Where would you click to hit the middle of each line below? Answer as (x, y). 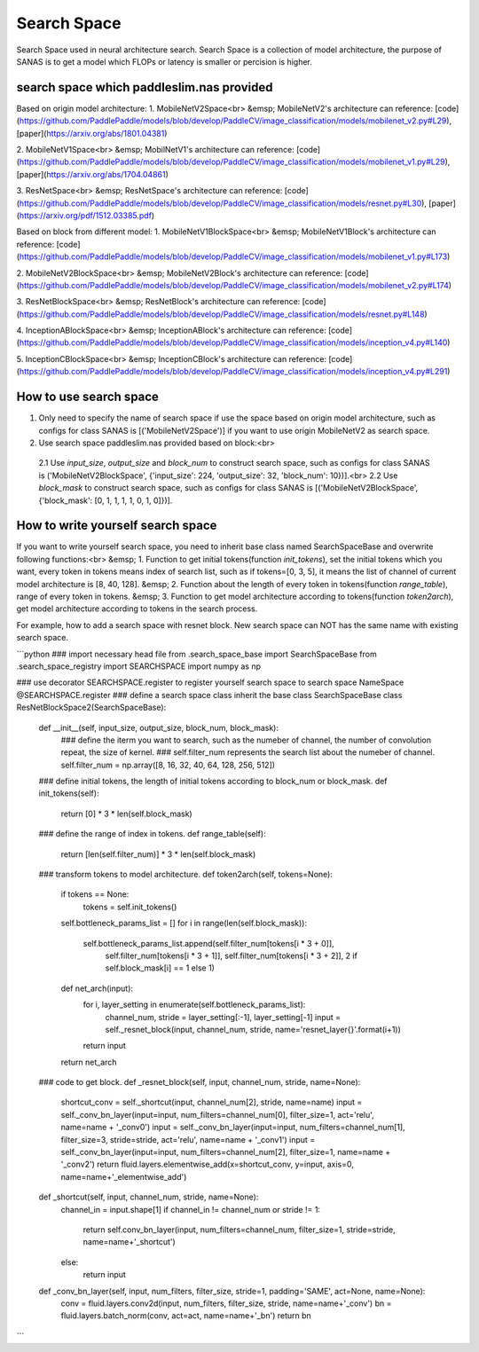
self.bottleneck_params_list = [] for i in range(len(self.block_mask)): (184, 924)
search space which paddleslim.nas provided (145, 87)
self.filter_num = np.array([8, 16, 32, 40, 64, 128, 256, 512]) (168, 765)
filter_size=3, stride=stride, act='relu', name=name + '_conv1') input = (188, 1139)
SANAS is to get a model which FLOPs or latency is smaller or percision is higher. (164, 61)
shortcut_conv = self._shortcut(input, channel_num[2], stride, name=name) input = (212, 1102)
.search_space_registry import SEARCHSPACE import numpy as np (139, 666)
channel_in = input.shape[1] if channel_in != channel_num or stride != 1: (191, 1209)
